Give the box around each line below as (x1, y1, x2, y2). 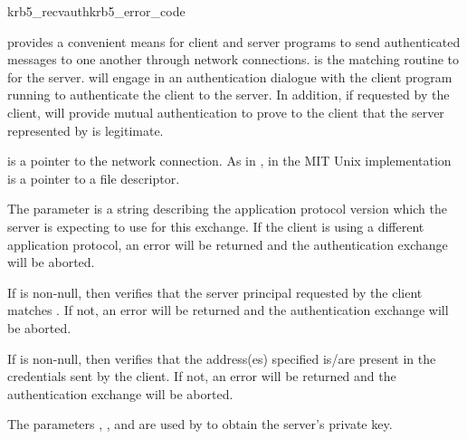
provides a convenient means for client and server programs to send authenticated (7, 32, 461, 51)
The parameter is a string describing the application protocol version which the (7, 199, 447, 218)
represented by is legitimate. (7, 120, 164, 139)
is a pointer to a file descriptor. (7, 168, 180, 187)
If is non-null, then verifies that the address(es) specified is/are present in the (7, 348, 436, 367)
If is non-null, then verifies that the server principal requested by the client (7, 282, 423, 301)
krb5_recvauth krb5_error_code (7, 2, 186, 20)
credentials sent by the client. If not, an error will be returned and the (7, 367, 396, 386)
